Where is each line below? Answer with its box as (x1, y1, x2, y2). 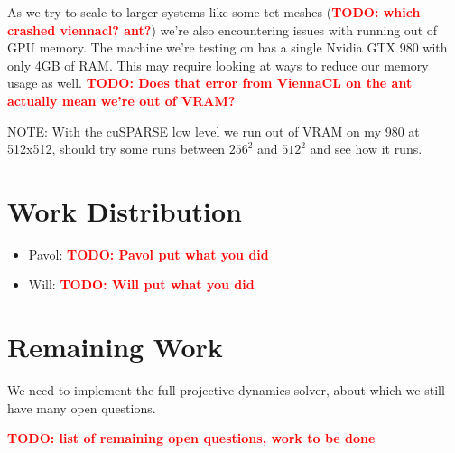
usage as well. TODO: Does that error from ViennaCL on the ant (7, 73, 413, 92)
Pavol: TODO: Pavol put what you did (28, 244, 269, 263)
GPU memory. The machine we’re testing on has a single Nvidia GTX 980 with (7, 38, 448, 57)
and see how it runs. (310, 139, 422, 158)
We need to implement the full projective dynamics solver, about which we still (7, 381, 445, 400)
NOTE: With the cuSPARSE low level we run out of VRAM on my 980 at (7, 121, 420, 140)
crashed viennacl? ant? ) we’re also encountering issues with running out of (7, 20, 438, 39)
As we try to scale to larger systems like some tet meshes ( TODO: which (7, 3, 421, 21)
